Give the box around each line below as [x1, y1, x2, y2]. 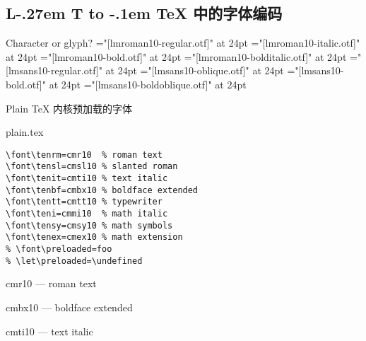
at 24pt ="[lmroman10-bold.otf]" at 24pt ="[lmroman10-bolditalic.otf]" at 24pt [6, 49, 347, 64]
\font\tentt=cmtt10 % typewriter [6, 197, 163, 207]
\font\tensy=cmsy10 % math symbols [6, 220, 173, 231]
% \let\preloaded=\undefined [6, 255, 143, 266]
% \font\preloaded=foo [6, 244, 112, 255]
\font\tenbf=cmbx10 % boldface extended [6, 185, 199, 195]
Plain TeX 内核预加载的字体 [6, 100, 133, 115]
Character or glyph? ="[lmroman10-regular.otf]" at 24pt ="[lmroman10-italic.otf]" [6, 35, 360, 50]
